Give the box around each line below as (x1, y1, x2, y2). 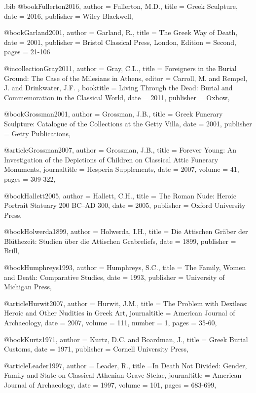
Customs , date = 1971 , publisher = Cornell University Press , (4, 344, 188, 354)
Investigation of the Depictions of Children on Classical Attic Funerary (4, 154, 219, 164)
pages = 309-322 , (4, 173, 56, 184)
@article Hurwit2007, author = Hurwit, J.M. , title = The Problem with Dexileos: (4, 298, 248, 308)
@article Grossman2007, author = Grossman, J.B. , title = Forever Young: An (4, 145, 237, 155)
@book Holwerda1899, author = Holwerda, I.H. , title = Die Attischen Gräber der (4, 226, 248, 236)
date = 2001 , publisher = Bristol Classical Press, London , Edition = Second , (4, 37, 236, 47)
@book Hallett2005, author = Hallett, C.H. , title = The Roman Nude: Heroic (4, 190, 236, 200)
